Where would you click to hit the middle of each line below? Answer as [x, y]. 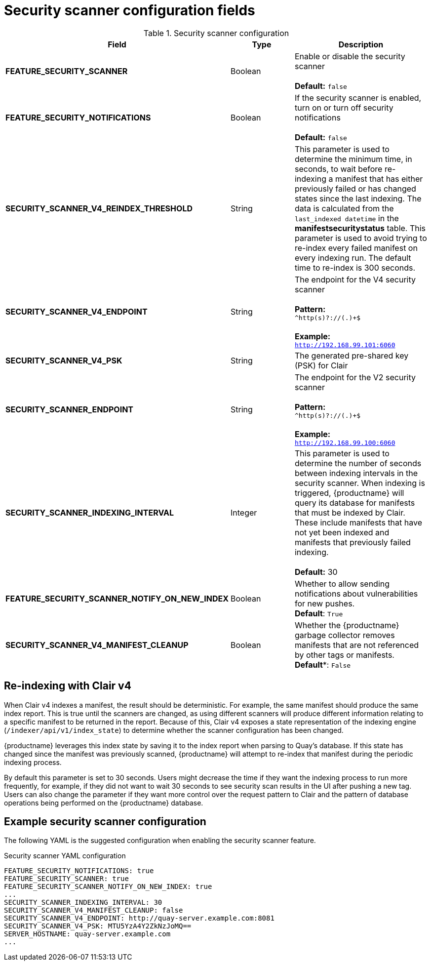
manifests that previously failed [353, 542]
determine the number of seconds [358, 463]
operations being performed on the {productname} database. [104, 803]
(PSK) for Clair [321, 365]
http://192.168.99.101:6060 [345, 345]
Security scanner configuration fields [130, 10]
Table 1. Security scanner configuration [216, 33]
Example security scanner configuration [105, 822]
